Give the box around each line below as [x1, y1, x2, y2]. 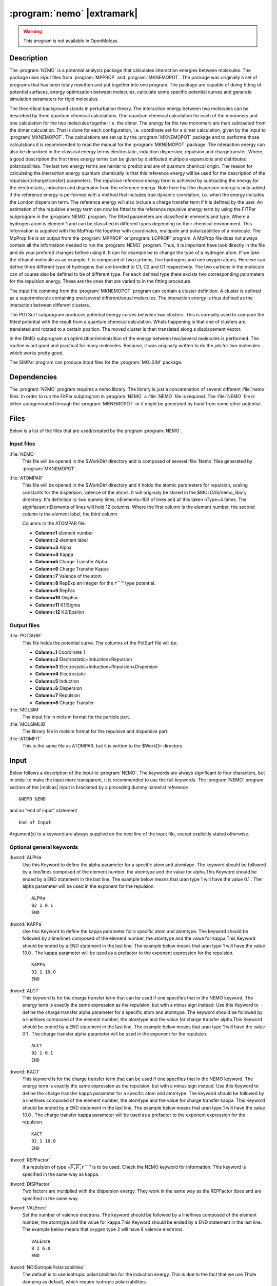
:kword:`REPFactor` [9, 1156, 51, 1163]
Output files [9, 621, 40, 629]
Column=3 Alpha [35, 544, 72, 550]
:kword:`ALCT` [9, 988, 41, 994]
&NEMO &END [18, 796, 46, 802]
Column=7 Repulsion [35, 692, 81, 699]
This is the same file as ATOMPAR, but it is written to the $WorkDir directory [22, 743, 183, 749]
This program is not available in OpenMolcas [23, 38, 118, 44]
